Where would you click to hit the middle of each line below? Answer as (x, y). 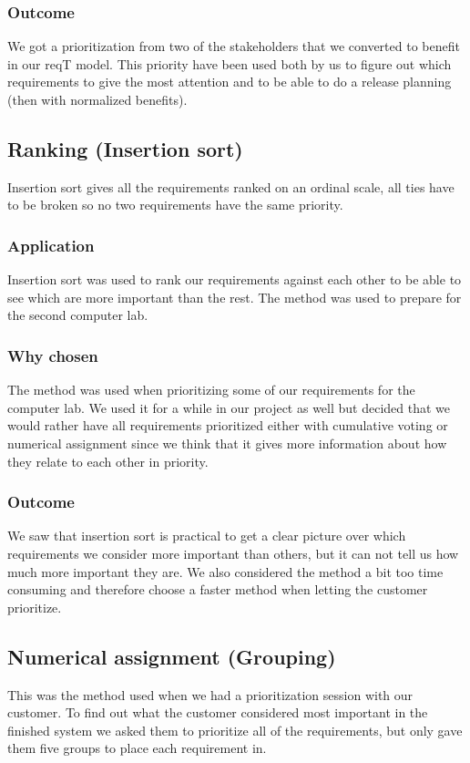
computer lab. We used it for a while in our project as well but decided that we (229, 407)
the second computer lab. (78, 315)
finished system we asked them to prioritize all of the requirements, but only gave (235, 730)
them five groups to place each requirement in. (137, 748)
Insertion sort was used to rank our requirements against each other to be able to (235, 279)
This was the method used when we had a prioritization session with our (210, 694)
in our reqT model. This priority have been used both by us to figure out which (230, 63)
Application (51, 245)
